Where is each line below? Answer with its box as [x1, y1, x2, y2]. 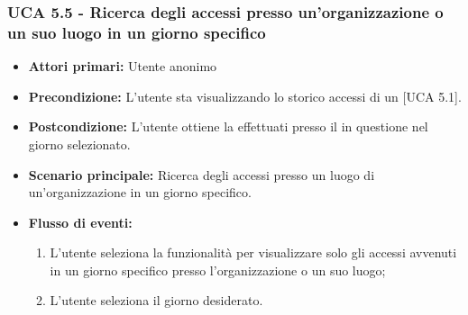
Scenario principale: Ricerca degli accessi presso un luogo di [28, 165, 375, 184]
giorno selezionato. [28, 134, 131, 153]
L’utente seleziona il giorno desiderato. [50, 291, 263, 310]
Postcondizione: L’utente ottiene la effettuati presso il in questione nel [28, 117, 428, 136]
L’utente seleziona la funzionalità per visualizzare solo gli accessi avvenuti [50, 243, 457, 262]
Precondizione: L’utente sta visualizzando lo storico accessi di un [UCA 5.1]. [28, 86, 462, 105]
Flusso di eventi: [28, 212, 133, 231]
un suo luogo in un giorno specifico [7, 21, 266, 43]
